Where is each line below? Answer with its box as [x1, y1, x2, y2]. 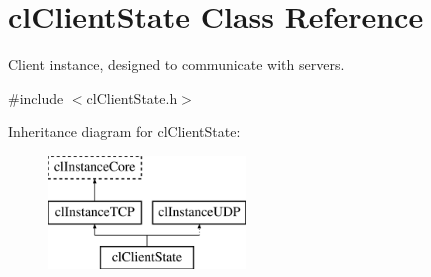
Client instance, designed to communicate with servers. [8, 54, 345, 75]
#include [8, 87, 64, 108]
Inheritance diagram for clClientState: [8, 121, 241, 142]
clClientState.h [86, 87, 178, 108]
